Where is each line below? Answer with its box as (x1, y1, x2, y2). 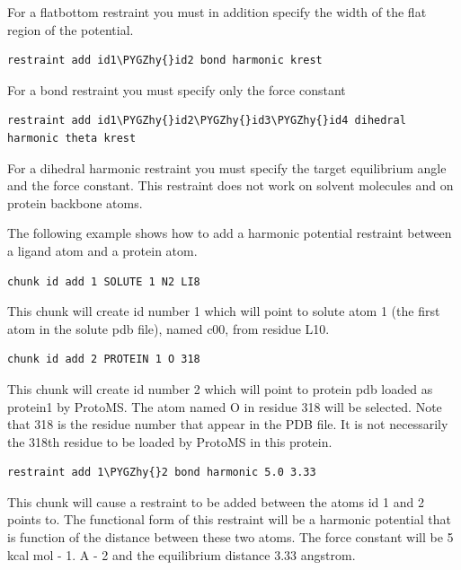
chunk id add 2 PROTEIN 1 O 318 (7, 353, 200, 366)
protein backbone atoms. (7, 193, 143, 212)
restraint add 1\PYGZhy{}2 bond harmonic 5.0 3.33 (7, 466, 316, 479)
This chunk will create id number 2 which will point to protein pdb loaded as (7, 379, 433, 398)
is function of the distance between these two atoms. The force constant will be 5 (7, 528, 454, 547)
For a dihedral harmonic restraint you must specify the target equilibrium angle (7, 158, 447, 177)
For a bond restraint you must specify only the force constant (7, 80, 346, 99)
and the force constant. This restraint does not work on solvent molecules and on (7, 176, 454, 195)
